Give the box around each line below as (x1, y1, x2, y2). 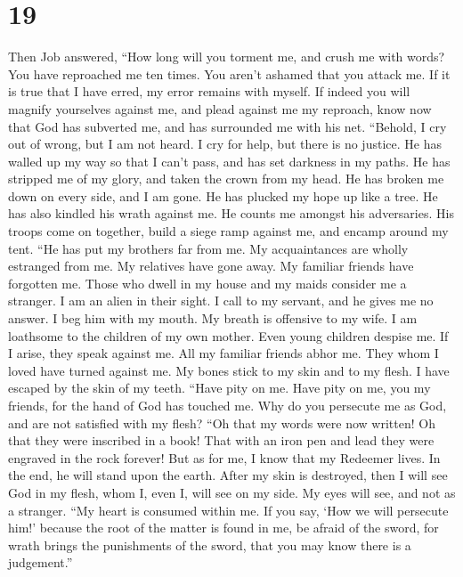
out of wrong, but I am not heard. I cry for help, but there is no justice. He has (8, 134, 442, 153)
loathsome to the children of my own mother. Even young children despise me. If (8, 326, 449, 345)
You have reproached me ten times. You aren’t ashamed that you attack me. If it (8, 64, 451, 83)
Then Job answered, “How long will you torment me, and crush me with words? (8, 47, 445, 66)
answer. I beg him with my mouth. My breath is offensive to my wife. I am (8, 309, 418, 328)
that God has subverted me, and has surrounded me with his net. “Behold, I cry (8, 117, 447, 135)
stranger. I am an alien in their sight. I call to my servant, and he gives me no (8, 291, 434, 310)
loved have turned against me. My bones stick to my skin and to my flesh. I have (8, 361, 450, 379)
